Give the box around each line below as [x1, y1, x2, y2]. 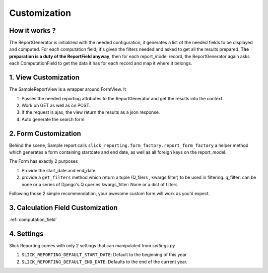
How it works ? [9, 26, 56, 35]
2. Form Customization [9, 129, 81, 137]
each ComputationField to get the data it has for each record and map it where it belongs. [9, 60, 193, 67]
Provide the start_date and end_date [21, 167, 96, 173]
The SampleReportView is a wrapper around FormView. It [9, 86, 126, 92]
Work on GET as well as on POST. [21, 102, 91, 108]
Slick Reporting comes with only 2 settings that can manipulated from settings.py [9, 242, 175, 248]
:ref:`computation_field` [9, 216, 57, 222]
